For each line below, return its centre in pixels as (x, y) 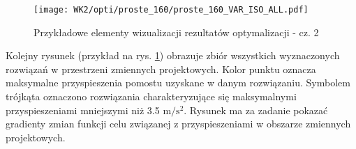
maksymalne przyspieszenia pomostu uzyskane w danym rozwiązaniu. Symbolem (178, 83)
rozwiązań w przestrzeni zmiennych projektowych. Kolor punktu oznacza (161, 69)
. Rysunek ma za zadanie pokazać (256, 110)
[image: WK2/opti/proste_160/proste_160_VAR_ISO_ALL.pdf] (171, 10)
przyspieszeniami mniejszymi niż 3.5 (83, 110)
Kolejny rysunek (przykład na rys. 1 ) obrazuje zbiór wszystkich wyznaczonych (173, 55)
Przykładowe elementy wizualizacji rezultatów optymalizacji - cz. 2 (176, 32)
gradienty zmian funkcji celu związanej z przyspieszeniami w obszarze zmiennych (178, 124)
